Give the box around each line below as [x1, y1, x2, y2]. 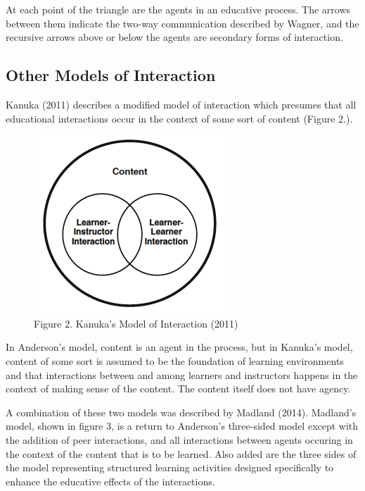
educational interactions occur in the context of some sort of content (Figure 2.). [6, 111, 353, 125]
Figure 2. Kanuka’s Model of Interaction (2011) [34, 316, 238, 330]
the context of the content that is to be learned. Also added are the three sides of [6, 446, 357, 461]
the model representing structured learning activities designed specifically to [6, 460, 334, 475]
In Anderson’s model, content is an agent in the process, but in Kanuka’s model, [6, 340, 353, 354]
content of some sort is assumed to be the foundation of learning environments [6, 353, 344, 368]
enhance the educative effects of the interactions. [6, 473, 215, 488]
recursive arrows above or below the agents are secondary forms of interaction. [6, 30, 343, 44]
